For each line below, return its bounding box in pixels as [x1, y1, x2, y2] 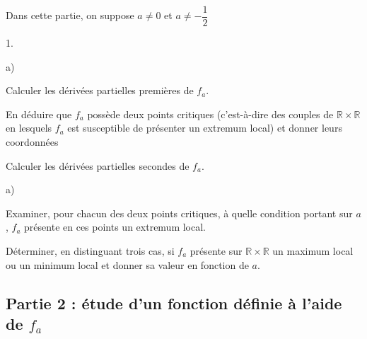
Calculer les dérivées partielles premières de [6, 83, 194, 98]
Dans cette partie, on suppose [6, 8, 134, 23]
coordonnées [6, 134, 59, 149]
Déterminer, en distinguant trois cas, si [6, 243, 175, 258]
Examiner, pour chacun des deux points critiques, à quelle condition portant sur [6, 205, 353, 220]
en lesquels [6, 120, 52, 135]
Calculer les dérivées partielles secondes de [6, 158, 190, 173]
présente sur [190, 243, 243, 258]
